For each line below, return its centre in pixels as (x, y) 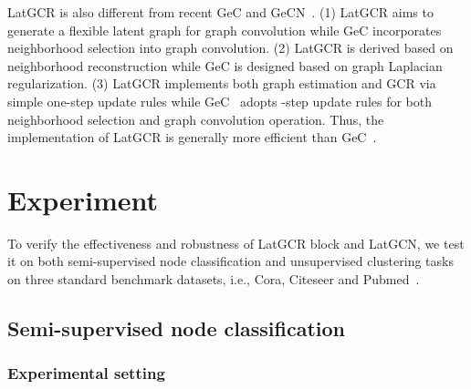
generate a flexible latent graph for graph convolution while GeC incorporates (225, 30)
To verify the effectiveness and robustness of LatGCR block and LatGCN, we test (236, 243)
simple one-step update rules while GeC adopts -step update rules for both (220, 101)
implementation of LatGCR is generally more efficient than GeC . (192, 137)
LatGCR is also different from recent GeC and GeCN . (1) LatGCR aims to (220, 12)
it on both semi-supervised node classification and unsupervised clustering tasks (230, 261)
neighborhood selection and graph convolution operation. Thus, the (196, 119)
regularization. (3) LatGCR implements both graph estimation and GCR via (222, 83)
